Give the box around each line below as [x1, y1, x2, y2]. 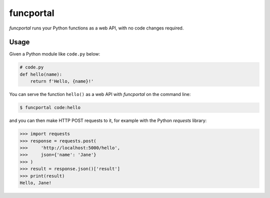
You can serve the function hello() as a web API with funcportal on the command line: [9, 91, 191, 97]
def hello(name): [19, 71, 62, 77]
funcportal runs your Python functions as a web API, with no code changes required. [9, 25, 184, 31]
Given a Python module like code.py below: [9, 51, 100, 57]
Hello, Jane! [19, 180, 52, 185]
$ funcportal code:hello [19, 105, 81, 110]
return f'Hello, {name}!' [30, 78, 94, 84]
